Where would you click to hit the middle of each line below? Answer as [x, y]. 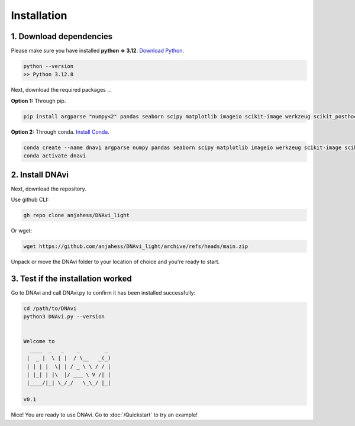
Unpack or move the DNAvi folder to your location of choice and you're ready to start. [115, 262]
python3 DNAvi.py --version [64, 317]
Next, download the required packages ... [61, 90]
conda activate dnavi [55, 156]
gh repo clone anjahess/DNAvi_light [77, 215]
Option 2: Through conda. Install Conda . [60, 132]
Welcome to [39, 341]
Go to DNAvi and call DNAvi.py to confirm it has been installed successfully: [103, 292]
